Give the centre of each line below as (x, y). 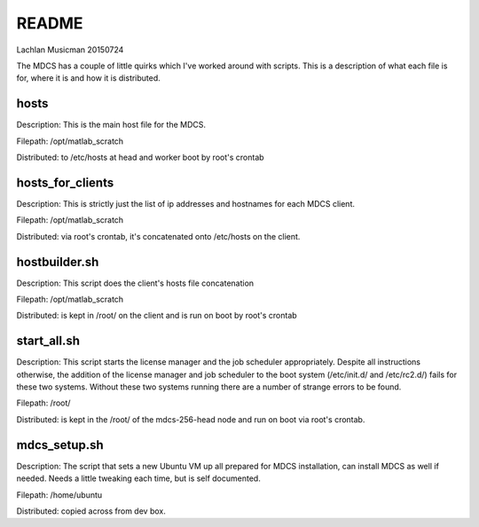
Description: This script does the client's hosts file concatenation (135, 283)
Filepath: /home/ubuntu (59, 495)
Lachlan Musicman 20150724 (70, 50)
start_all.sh (48, 341)
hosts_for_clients (65, 182)
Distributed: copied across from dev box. (91, 511)
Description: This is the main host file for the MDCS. (111, 125)
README (50, 23)
